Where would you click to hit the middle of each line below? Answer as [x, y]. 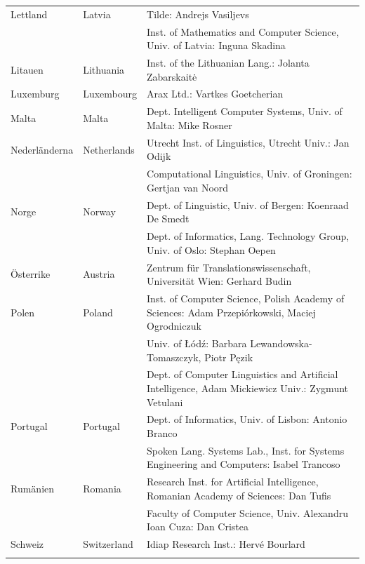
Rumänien [33, 489]
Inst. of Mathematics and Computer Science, [243, 31]
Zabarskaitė [172, 76]
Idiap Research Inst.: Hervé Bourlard [226, 544]
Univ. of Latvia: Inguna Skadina [216, 45]
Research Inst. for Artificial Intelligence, [233, 482]
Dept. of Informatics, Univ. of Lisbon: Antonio [247, 419]
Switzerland [108, 544]
